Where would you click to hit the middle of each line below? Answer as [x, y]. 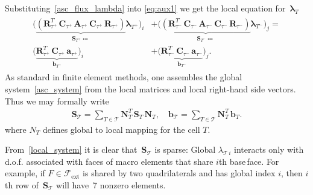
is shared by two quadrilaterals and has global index [179, 173]
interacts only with [269, 149]
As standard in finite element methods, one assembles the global [124, 77]
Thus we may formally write [57, 101]
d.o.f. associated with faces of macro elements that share [109, 161]
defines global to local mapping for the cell [121, 129]
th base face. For [249, 161]
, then [292, 173]
